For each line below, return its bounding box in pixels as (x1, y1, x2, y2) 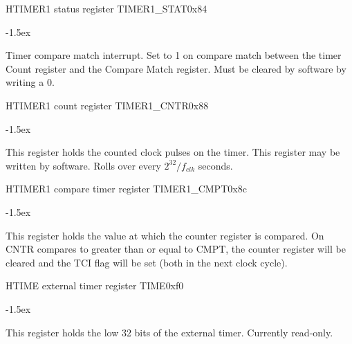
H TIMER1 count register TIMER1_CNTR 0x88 (6, 98, 209, 112)
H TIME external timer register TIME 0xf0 (6, 278, 184, 293)
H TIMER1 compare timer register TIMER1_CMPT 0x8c (6, 181, 247, 196)
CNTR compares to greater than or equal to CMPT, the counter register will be (6, 242, 346, 256)
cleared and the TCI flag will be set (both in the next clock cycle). (6, 255, 288, 269)
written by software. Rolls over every (6, 158, 161, 172)
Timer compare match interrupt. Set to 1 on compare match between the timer (6, 48, 342, 62)
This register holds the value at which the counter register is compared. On (6, 228, 324, 242)
